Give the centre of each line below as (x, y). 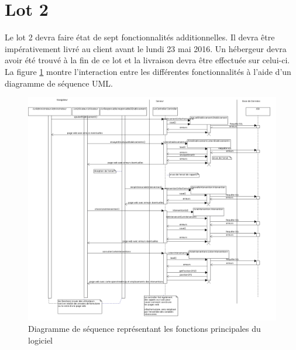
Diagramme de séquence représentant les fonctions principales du (144, 329)
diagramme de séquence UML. (59, 83)
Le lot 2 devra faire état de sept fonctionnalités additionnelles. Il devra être (140, 37)
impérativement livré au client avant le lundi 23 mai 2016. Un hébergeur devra (146, 48)
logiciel (40, 340)
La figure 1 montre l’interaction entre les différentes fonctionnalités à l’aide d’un (148, 71)
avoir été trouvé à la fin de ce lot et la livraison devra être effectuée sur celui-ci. (147, 60)
